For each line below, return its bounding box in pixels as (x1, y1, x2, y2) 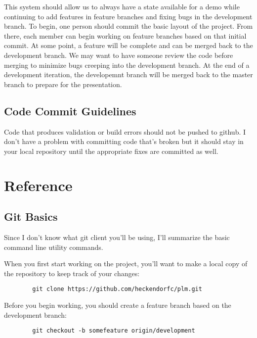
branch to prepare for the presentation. (4, 79, 122, 89)
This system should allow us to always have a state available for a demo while (4, 1, 240, 11)
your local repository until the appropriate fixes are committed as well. (4, 145, 218, 156)
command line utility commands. (4, 241, 103, 252)
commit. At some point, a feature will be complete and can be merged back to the (4, 40, 253, 50)
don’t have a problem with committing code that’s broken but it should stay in (4, 136, 244, 146)
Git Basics (4, 209, 58, 224)
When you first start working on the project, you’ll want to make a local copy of (4, 258, 248, 269)
